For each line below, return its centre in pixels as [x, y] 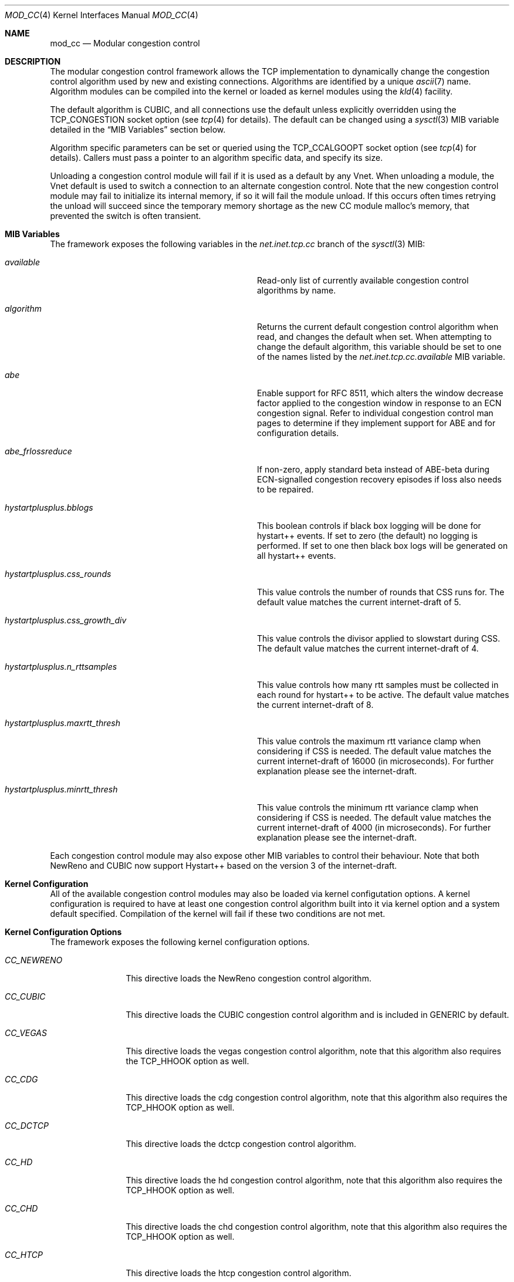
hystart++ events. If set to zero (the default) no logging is [368, 536]
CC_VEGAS [26, 1033]
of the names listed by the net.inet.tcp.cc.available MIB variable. [381, 357]
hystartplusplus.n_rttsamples [61, 667]
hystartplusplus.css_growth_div [66, 620]
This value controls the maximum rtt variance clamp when [369, 741]
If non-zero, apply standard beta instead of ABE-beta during [373, 469]
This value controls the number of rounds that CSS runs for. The [381, 592]
